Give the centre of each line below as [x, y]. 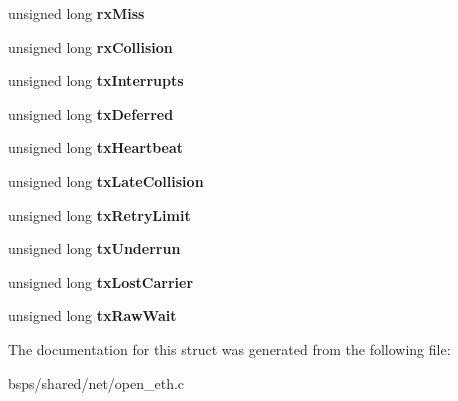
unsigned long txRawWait [92, 315]
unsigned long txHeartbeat [96, 147]
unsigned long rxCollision [90, 46]
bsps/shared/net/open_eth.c [96, 382]
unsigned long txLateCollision [106, 180]
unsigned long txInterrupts [96, 80]
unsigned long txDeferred [91, 113]
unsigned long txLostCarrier [101, 281]
